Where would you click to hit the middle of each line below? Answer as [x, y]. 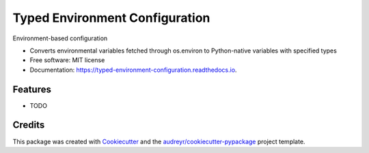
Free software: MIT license [67, 60]
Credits [29, 125]
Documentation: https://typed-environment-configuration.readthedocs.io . [133, 70]
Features [32, 89]
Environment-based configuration [60, 38]
